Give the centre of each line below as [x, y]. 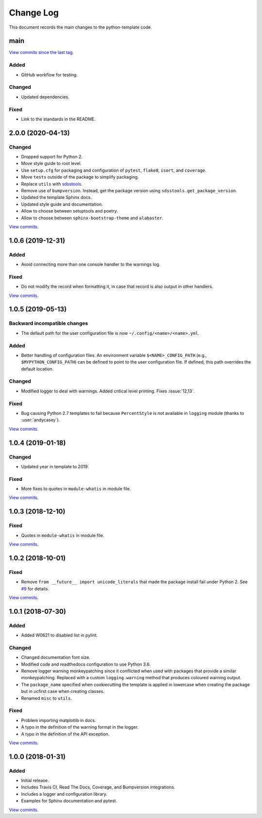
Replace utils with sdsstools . [52, 184]
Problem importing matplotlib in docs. [59, 720]
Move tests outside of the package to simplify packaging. [80, 177]
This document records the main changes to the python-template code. [81, 27]
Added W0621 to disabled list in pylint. [59, 635]
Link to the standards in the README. [58, 119]
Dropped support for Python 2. [52, 157]
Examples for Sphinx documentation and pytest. [69, 801]
